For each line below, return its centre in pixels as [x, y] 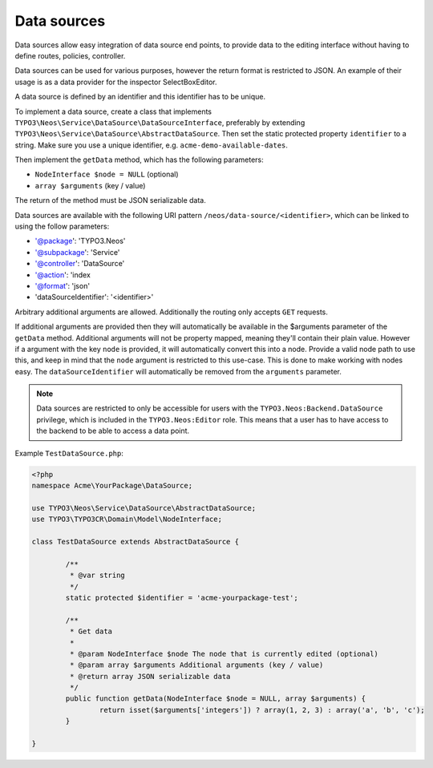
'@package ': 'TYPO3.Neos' [80, 241]
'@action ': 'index [63, 275]
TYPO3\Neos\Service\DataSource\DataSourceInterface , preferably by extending [160, 122]
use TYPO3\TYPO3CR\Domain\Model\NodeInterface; [127, 519]
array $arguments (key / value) [90, 185]
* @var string [97, 576]
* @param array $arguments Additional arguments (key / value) [196, 665]
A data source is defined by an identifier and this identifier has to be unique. [140, 97]
